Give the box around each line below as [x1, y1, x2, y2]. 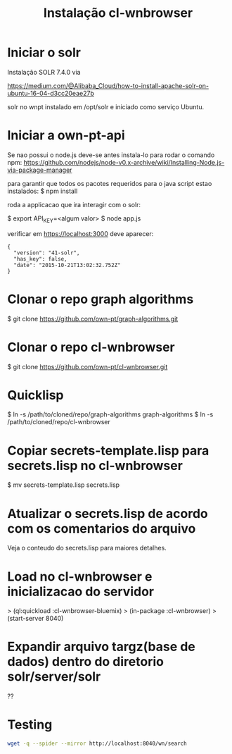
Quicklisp [7, 387, 64, 403]
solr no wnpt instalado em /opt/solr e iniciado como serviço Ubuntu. [7, 102, 205, 111]
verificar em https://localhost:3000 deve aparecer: [7, 229, 154, 237]
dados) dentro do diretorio [7, 654, 164, 670]
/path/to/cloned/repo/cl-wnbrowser [7, 418, 111, 426]
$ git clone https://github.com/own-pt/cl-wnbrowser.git [7, 362, 168, 371]
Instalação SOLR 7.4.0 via [7, 68, 81, 76]
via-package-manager [7, 166, 72, 174]
